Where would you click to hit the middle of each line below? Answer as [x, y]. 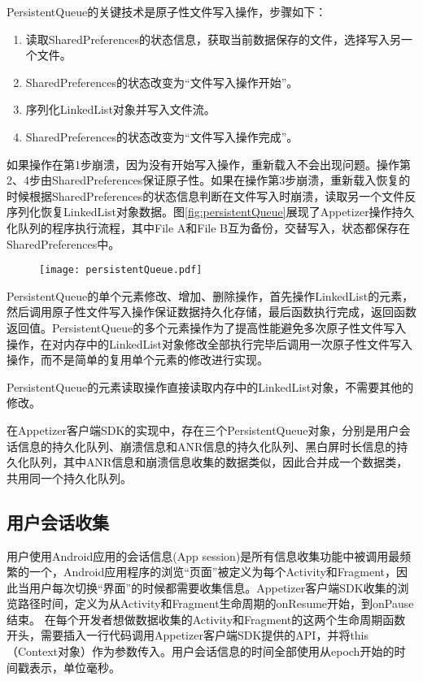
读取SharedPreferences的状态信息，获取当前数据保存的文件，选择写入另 [214, 39]
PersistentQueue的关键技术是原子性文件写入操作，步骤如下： [167, 11]
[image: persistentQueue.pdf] [121, 270]
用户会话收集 [58, 521]
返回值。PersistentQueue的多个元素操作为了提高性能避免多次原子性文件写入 [207, 327]
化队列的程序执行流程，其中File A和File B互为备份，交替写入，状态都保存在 [209, 227]
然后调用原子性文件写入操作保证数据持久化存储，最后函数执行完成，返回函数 [211, 312]
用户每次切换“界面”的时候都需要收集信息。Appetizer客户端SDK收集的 [213, 587]
